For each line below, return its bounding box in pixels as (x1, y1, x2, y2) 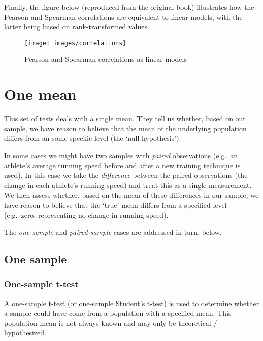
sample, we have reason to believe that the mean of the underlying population (4, 123, 247, 133)
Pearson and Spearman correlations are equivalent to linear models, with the (4, 11, 243, 22)
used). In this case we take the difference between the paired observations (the (4, 170, 248, 180)
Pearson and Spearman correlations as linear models (24, 54, 187, 64)
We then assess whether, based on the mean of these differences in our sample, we (4, 190, 259, 200)
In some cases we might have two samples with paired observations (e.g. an (4, 149, 238, 160)
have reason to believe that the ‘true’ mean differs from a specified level (4, 199, 227, 210)
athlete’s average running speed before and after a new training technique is (4, 160, 241, 170)
